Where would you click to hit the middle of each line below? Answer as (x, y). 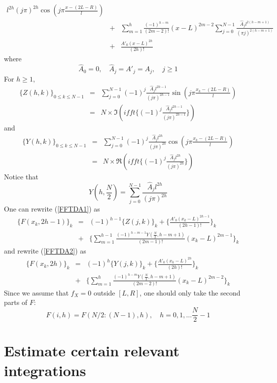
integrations (45, 370)
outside (104, 292)
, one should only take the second (190, 292)
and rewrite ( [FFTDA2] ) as (45, 250)
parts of (16, 302)
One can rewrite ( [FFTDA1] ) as (52, 208)
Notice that (21, 176)
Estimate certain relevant (92, 351)
